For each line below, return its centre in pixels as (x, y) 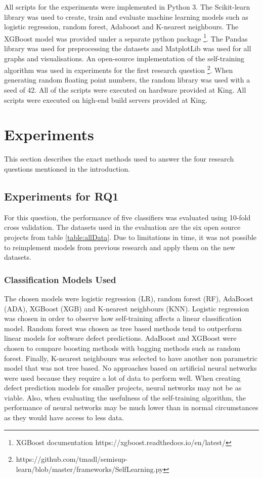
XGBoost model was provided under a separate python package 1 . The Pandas (126, 37)
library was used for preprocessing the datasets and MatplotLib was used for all (128, 48)
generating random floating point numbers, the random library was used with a (127, 80)
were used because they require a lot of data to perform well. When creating (122, 377)
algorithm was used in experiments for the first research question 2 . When (119, 69)
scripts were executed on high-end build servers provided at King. (106, 99)
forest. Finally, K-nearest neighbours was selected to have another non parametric (131, 358)
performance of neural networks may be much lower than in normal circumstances (131, 407)
